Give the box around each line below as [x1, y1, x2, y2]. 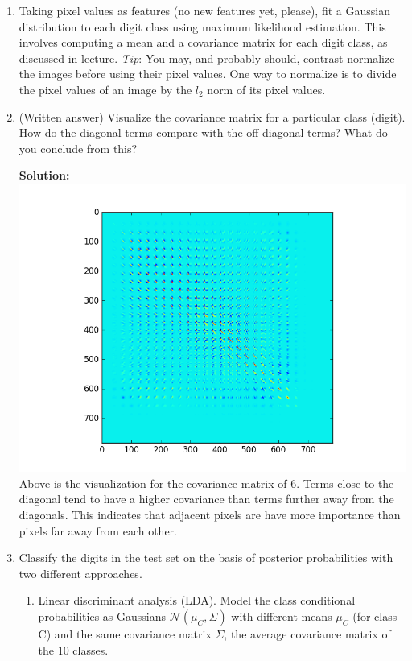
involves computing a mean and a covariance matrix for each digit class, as [19, 34, 388, 51]
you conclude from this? [19, 139, 138, 156]
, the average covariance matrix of [224, 626, 391, 642]
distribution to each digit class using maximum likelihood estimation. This [19, 18, 386, 35]
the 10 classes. [38, 641, 109, 658]
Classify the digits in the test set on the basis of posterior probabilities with [19, 549, 393, 566]
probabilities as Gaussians [38, 608, 167, 625]
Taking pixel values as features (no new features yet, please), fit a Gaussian [19, 2, 390, 19]
